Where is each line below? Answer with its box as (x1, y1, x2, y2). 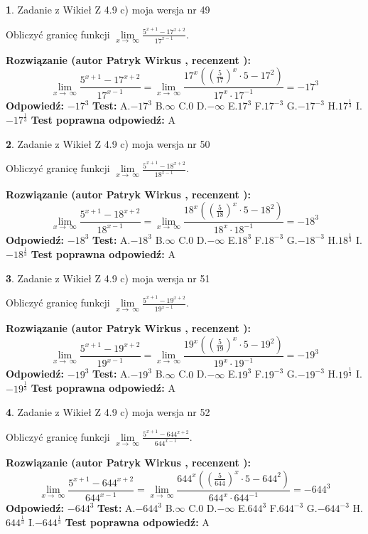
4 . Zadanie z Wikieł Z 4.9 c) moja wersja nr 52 (6, 405, 210, 420)
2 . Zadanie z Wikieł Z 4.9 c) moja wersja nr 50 (6, 136, 210, 151)
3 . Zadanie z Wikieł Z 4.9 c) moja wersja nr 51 (6, 270, 210, 285)
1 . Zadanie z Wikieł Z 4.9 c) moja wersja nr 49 (6, 2, 210, 16)
